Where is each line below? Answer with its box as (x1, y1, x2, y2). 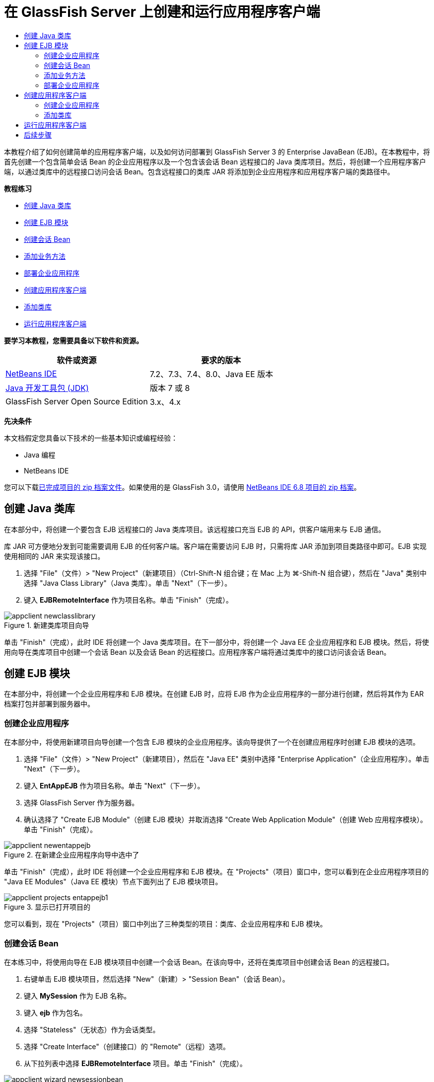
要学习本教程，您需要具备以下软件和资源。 (4, 336, 143, 345)
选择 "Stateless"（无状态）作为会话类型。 (24, 1025, 160, 1034)
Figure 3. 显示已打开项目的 (4, 903, 90, 912)
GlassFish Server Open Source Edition (5, 396, 148, 406)
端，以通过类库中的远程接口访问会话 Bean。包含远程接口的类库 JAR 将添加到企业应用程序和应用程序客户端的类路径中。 (4, 167, 394, 176)
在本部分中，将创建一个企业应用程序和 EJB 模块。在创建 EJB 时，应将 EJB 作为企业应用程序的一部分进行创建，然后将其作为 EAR (4, 690, 424, 698)
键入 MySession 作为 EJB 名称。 (24, 991, 131, 1000)
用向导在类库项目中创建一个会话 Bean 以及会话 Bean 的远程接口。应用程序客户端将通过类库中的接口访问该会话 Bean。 (4, 647, 391, 656)
